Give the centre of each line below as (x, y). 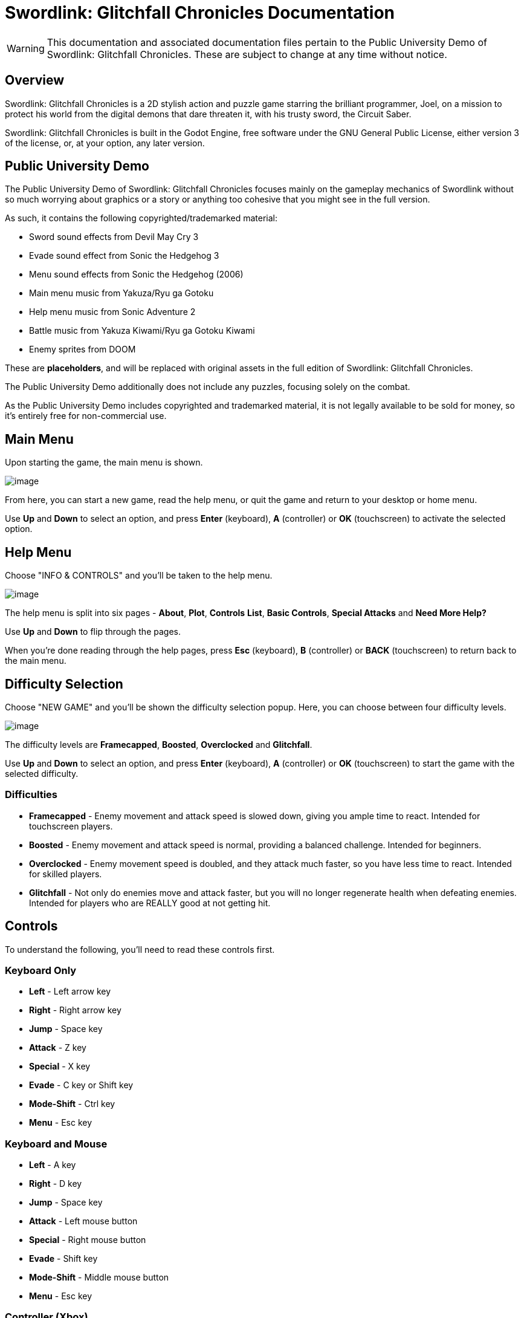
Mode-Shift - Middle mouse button (99, 1277)
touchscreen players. (71, 826)
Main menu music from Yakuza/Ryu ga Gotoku (121, 293)
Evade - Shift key (63, 1259)
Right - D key (56, 1184)
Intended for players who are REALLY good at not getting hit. (150, 903)
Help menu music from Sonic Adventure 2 (112, 312)
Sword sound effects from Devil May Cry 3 (114, 237)
